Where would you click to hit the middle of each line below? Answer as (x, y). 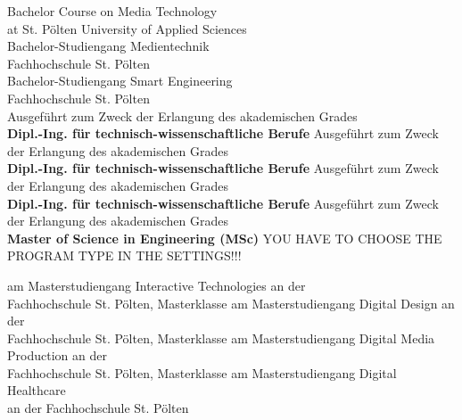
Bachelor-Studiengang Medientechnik (108, 46)
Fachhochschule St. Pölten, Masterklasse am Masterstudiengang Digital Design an (231, 303)
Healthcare (37, 390)
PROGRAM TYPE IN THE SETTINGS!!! (124, 255)
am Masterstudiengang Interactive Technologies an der (157, 285)
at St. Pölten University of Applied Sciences (127, 28)
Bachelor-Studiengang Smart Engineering (120, 81)
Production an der (57, 355)
